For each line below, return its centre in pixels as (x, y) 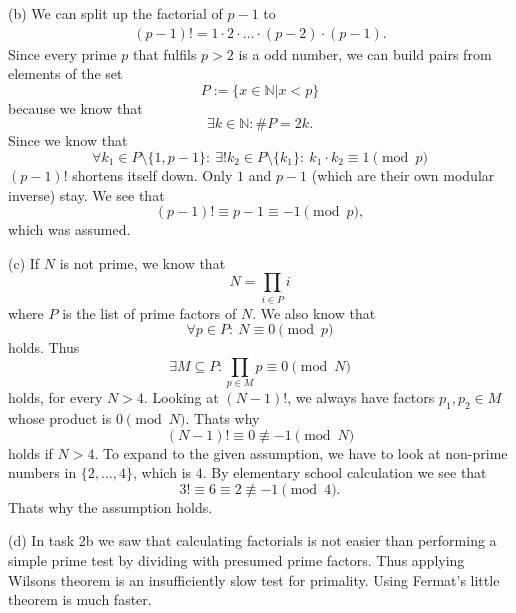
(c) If (24, 262)
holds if (30, 452)
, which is (162, 472)
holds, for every (55, 397)
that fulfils (164, 53)
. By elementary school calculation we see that (344, 472)
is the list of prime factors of (149, 312)
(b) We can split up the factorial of (115, 13)
